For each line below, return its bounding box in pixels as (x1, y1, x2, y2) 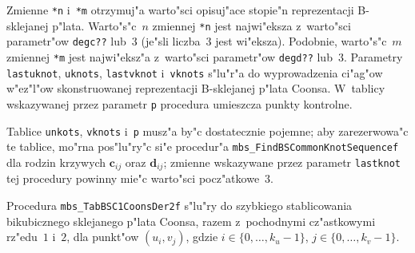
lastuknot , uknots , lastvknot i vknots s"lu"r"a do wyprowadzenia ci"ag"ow (6, 64, 383, 81)
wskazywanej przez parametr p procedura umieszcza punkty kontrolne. (6, 95, 353, 112)
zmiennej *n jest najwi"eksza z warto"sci (152, 17, 351, 34)
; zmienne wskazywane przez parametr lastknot (163, 153, 401, 170)
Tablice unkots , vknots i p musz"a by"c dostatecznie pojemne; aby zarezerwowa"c (6, 122, 409, 139)
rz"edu (6, 228, 38, 245)
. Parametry (343, 48, 403, 65)
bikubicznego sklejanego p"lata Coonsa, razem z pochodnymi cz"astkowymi (6, 212, 376, 229)
